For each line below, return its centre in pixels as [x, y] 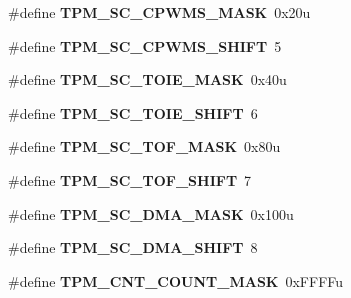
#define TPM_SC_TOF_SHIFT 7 [130, 179]
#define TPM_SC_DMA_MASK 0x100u [151, 213]
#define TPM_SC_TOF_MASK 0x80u [144, 146]
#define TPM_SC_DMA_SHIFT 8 [133, 247]
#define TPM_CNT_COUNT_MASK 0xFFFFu [176, 280]
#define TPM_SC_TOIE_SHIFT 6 [133, 112]
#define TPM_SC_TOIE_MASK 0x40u [147, 79]
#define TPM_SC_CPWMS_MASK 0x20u [159, 12]
